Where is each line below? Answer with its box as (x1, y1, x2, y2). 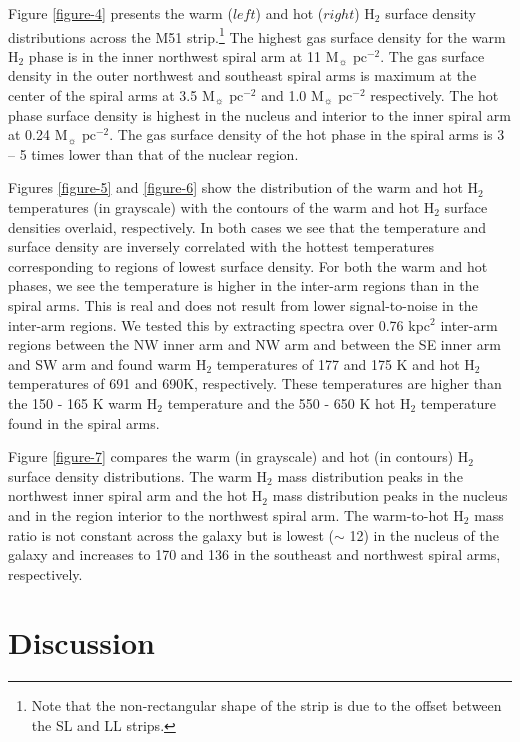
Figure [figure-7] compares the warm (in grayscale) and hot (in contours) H (8, 446, 469, 467)
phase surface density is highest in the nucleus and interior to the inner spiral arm (8, 104, 511, 125)
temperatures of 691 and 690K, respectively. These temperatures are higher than (8, 373, 502, 394)
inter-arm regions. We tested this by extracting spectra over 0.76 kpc (8, 314, 431, 335)
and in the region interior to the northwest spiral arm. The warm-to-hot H (8, 504, 464, 525)
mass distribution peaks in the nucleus (272, 485, 508, 506)
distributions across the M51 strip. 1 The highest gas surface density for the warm (8, 23, 506, 47)
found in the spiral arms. (8, 412, 160, 433)
